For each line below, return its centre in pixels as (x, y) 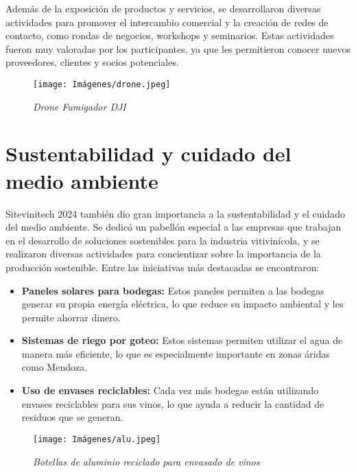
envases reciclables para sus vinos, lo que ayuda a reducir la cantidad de (173, 403)
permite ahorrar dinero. (71, 317)
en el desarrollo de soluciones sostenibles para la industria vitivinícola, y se (163, 240)
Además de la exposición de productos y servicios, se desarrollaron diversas (163, 8)
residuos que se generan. (72, 417)
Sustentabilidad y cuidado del (149, 153)
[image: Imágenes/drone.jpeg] (102, 84)
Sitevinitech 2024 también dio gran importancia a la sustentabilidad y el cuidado (175, 213)
